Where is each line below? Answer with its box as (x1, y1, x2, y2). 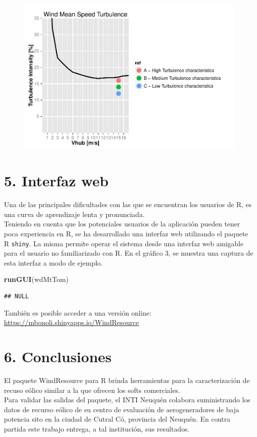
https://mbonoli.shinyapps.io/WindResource (4, 317, 139, 328)
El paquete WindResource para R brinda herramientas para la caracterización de (4, 375, 250, 385)
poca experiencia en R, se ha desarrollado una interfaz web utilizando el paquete (4, 228, 248, 239)
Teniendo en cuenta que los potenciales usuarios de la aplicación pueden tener (4, 218, 240, 229)
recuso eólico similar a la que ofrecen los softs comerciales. (4, 384, 180, 395)
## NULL (4, 293, 29, 300)
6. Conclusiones (4, 346, 112, 367)
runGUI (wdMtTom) (4, 274, 69, 284)
